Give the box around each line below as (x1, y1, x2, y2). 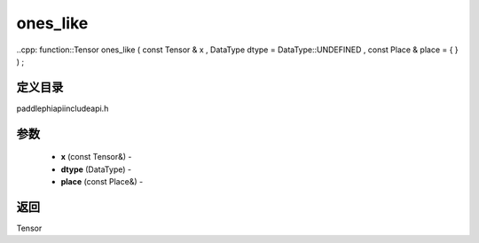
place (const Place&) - (60, 176, 144, 187)
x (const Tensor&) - (60, 152, 132, 162)
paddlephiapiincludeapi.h (16, 103, 109, 114)
